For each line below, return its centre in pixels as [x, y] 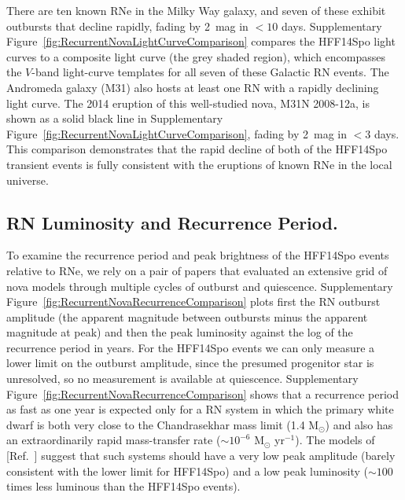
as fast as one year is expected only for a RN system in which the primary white [200, 409]
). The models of [335, 440]
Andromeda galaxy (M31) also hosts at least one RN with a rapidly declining [193, 87]
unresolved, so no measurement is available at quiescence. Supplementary [182, 379]
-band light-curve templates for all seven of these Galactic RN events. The [210, 72]
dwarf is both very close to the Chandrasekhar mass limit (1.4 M [163, 424]
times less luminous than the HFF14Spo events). [123, 486]
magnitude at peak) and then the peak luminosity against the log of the [180, 332]
